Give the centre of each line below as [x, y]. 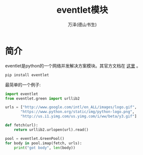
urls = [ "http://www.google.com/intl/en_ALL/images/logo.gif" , [71, 107]
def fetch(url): [22, 125]
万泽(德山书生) [82, 24]
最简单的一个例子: [23, 85]
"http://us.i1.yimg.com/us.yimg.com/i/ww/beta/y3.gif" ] [79, 116]
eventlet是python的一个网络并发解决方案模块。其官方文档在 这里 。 [73, 66]
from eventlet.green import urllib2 [42, 98]
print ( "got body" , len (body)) [45, 148]
